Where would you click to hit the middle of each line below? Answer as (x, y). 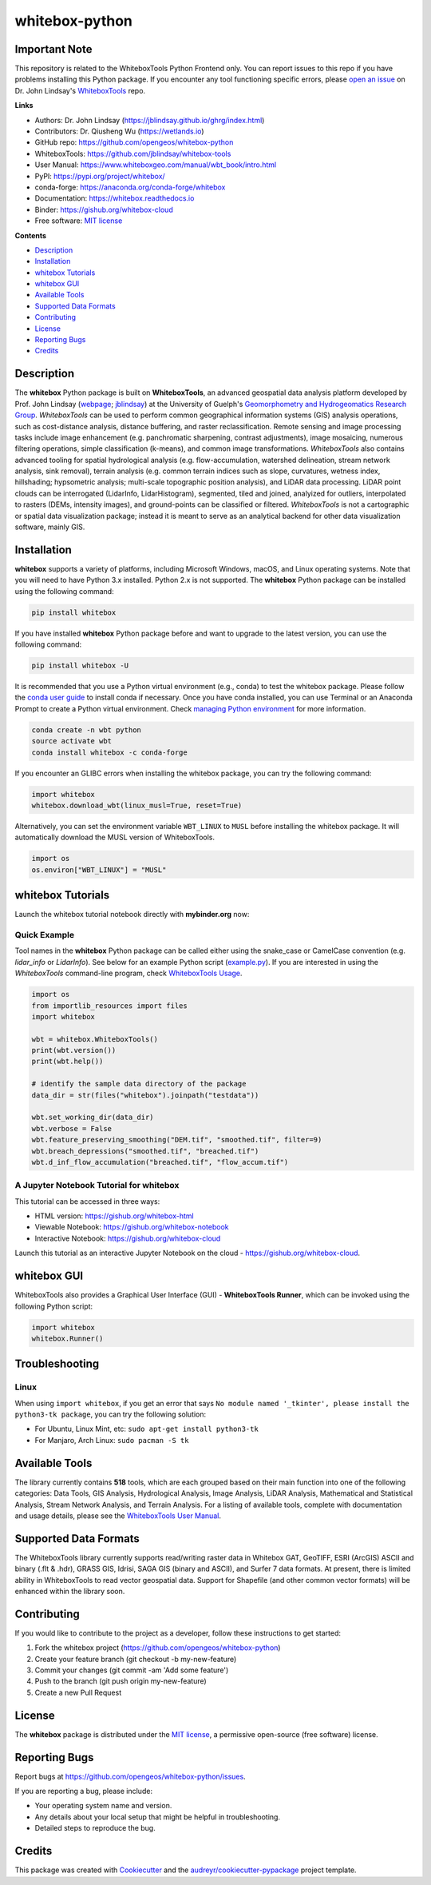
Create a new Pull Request (78, 1692)
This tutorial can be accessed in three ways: (87, 1201)
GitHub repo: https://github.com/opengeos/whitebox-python (134, 142)
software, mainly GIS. (50, 527)
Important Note (53, 49)
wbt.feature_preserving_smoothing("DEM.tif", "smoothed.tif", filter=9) (177, 1140)
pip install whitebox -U (80, 666)
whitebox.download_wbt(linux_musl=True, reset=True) (137, 805)
